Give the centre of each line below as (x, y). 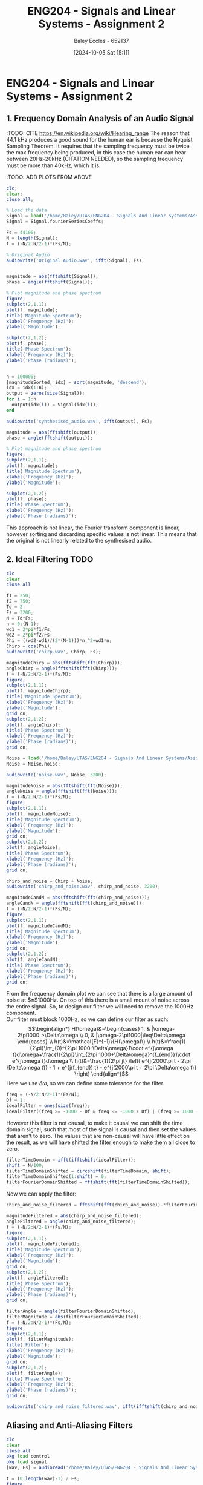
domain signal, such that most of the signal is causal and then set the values (101, 1129)
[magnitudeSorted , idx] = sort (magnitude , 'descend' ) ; (77, 382)
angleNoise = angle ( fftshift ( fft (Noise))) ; (62, 792)
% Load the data (27, 210)
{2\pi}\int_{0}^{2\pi (53, 1048)
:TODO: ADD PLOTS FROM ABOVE (49, 177)
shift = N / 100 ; (25, 1165)
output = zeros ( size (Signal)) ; (46, 394)
